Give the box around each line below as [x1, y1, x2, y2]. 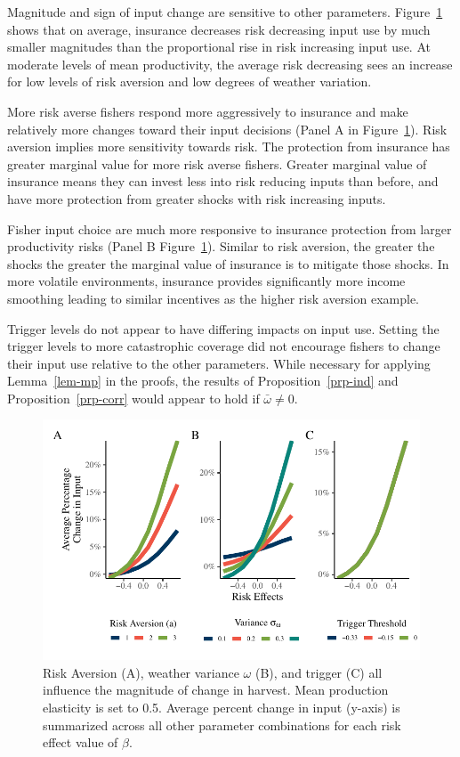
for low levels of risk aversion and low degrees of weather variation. [7, 72, 372, 91]
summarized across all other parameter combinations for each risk [43, 715, 401, 734]
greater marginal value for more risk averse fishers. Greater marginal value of [7, 154, 427, 173]
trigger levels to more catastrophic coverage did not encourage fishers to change [7, 337, 440, 355]
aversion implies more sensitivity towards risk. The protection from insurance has [7, 137, 450, 156]
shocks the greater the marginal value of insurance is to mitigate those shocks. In [7, 254, 449, 273]
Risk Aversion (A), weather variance [43, 663, 239, 681]
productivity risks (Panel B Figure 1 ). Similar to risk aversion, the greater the [7, 237, 435, 256]
